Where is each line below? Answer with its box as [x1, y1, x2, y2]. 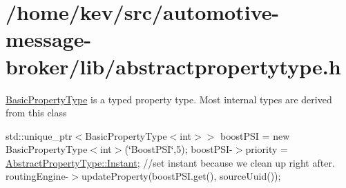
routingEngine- [6, 169, 69, 183]
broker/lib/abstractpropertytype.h [6, 52, 341, 80]
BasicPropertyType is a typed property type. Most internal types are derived [6, 92, 332, 106]
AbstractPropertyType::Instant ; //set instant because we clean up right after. [6, 155, 335, 169]
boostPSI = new [220, 128, 290, 143]
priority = [245, 142, 288, 156]
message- [6, 25, 92, 53]
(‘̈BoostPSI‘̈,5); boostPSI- [124, 142, 233, 156]
